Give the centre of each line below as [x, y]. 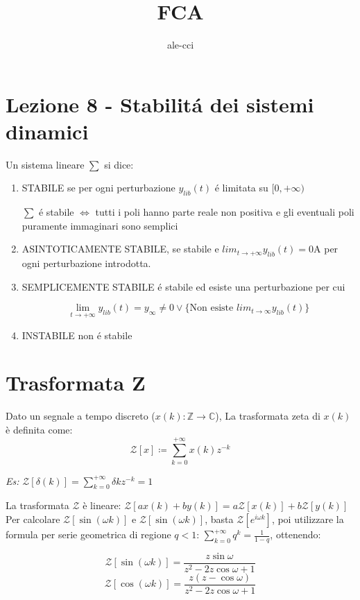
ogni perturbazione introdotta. [86, 263]
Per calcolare [33, 519]
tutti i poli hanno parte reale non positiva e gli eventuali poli [225, 212]
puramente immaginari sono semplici [100, 225]
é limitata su [241, 188]
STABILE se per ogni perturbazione [98, 188]
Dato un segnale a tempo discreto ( [80, 416]
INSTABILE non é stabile [77, 335]
